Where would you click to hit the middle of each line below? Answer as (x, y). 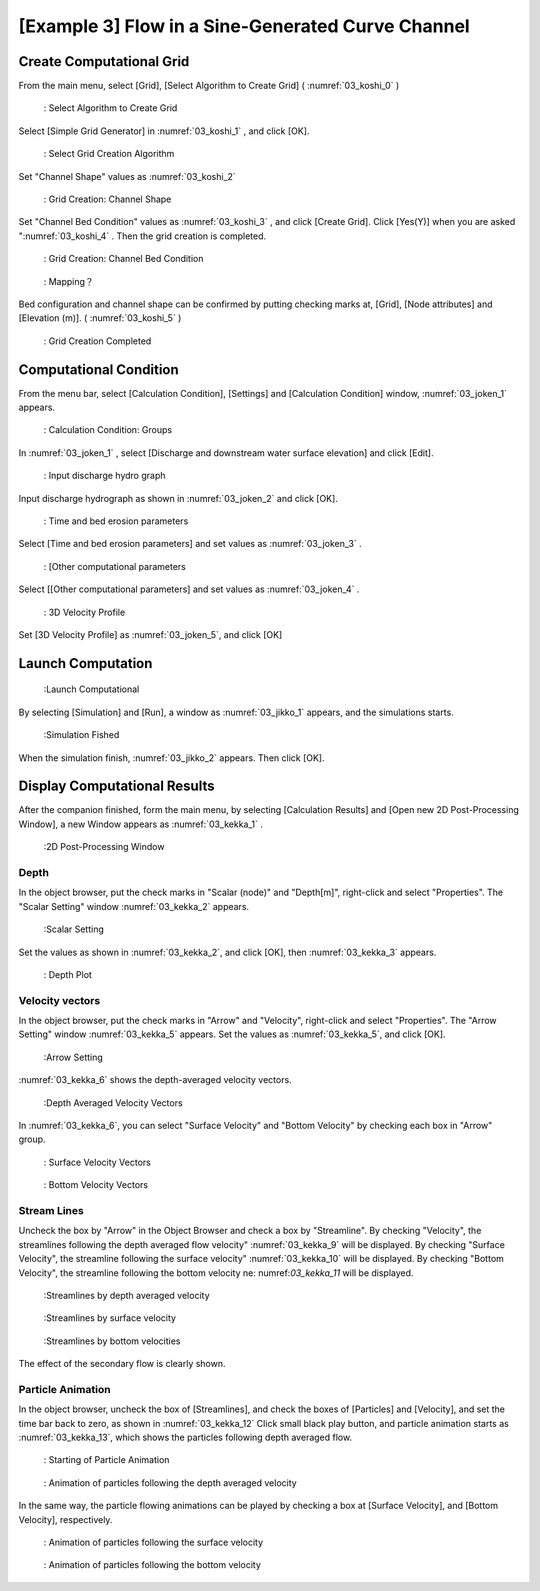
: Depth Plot (67, 974)
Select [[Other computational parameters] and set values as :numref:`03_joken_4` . (189, 589)
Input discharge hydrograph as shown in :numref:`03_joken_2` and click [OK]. (178, 498)
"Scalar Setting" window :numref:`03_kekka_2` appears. (134, 906)
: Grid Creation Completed (97, 341)
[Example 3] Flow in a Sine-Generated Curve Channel (244, 26)
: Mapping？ (68, 281)
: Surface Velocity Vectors (97, 1162)
